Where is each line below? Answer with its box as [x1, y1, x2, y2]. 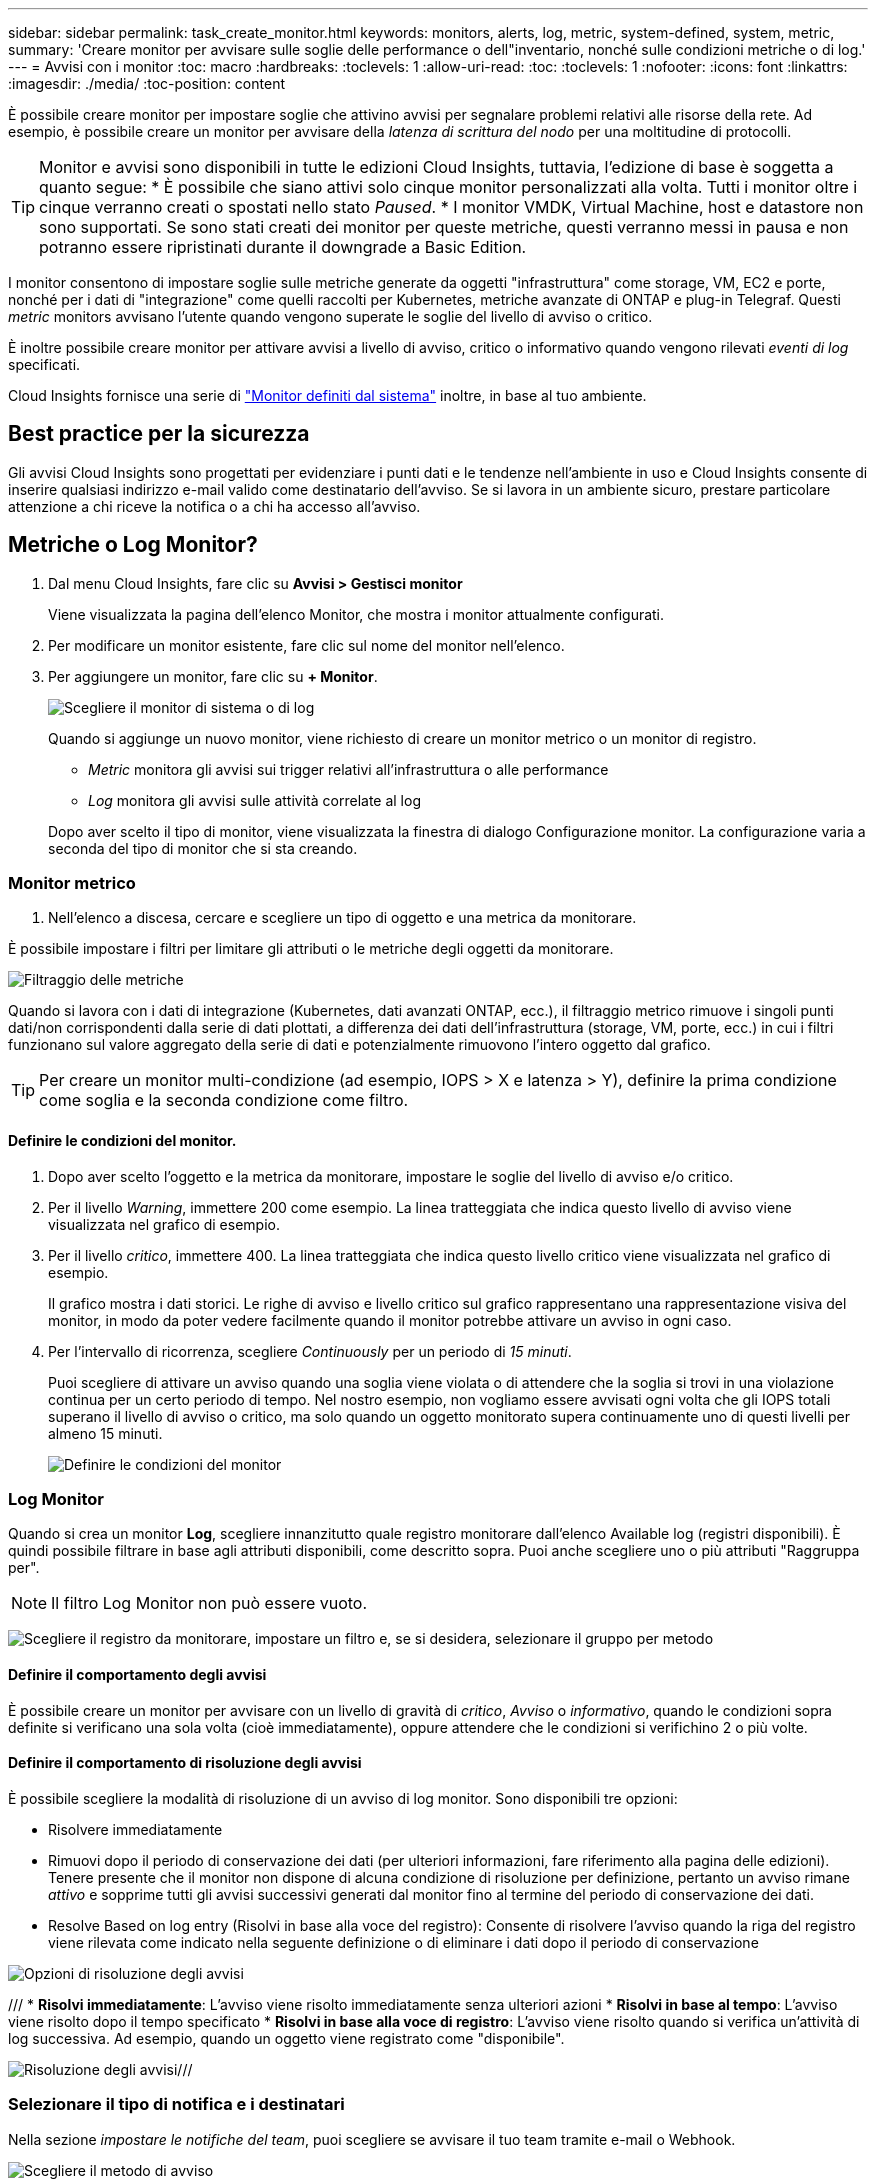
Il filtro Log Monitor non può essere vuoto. [51, 1593, 368, 1614]
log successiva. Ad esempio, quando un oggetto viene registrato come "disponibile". [8, 2029, 565, 2047]
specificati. [8, 356, 81, 373]
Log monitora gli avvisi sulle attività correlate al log [88, 791, 421, 809]
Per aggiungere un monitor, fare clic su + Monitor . [48, 667, 378, 685]
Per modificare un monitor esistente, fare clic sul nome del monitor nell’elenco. [48, 636, 565, 654]
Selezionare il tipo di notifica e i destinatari [8, 2094, 345, 2115]
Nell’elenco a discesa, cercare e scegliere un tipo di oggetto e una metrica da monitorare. [48, 909, 637, 927]
